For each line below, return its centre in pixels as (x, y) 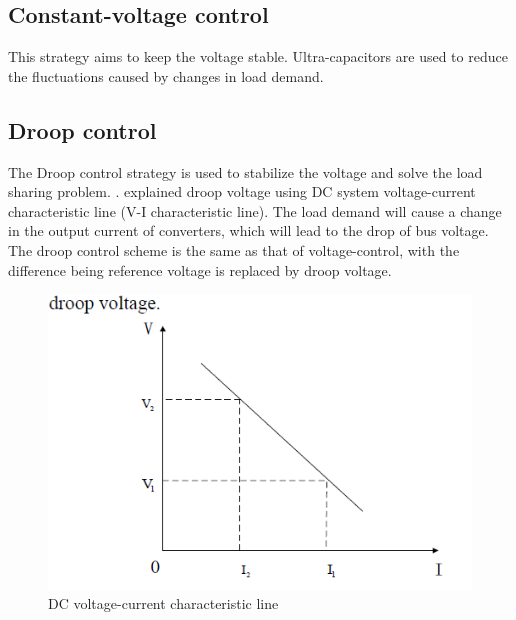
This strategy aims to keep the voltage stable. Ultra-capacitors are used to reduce (258, 56)
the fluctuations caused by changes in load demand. (166, 75)
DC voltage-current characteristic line (163, 603)
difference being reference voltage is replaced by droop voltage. (200, 269)
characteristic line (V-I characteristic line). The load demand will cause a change (255, 210)
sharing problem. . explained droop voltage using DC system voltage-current (242, 191)
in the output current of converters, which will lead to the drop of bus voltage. (248, 230)
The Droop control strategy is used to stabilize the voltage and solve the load (245, 171)
